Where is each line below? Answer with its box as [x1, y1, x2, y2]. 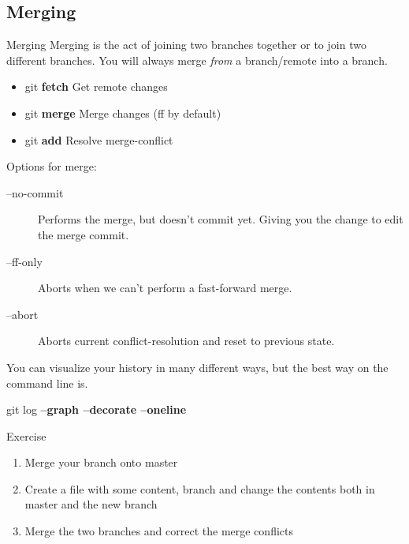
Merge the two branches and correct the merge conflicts [24, 523, 293, 539]
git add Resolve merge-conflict [24, 131, 173, 148]
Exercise [6, 427, 46, 444]
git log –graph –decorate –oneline [6, 401, 187, 418]
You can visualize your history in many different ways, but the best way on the [6, 358, 389, 375]
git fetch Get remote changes [24, 78, 168, 95]
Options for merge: [6, 158, 97, 174]
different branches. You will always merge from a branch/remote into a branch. [6, 51, 388, 68]
